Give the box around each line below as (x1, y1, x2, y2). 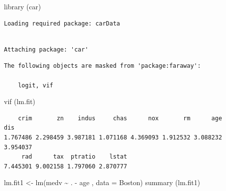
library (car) (4, 1, 41, 11)
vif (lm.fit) (4, 96, 35, 107)
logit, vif (18, 82, 54, 89)
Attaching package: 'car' (4, 46, 88, 53)
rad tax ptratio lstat (21, 153, 127, 161)
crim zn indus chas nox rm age (18, 114, 222, 122)
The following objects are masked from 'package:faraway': (4, 62, 201, 70)
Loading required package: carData (4, 20, 120, 27)
